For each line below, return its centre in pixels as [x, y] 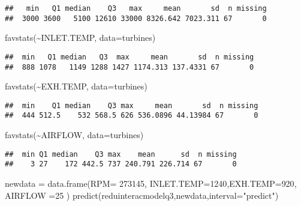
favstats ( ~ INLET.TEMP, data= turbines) [80, 38]
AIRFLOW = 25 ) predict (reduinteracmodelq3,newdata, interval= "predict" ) [142, 195]
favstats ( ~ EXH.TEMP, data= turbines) [76, 86]
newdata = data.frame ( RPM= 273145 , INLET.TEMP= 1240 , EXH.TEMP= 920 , [151, 183]
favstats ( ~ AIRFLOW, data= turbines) [74, 135]
